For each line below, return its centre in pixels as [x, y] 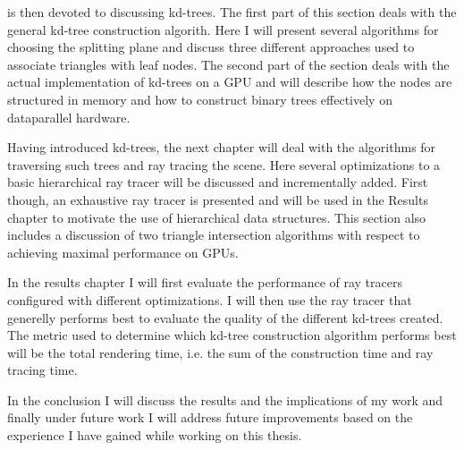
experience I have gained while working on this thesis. [155, 435]
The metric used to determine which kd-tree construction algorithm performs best [232, 335]
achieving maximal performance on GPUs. [123, 252]
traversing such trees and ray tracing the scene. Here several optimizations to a [224, 164]
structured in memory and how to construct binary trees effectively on [200, 99]
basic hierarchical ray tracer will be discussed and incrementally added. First [218, 182]
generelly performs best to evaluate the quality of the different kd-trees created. [225, 317]
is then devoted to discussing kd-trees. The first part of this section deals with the [232, 12]
